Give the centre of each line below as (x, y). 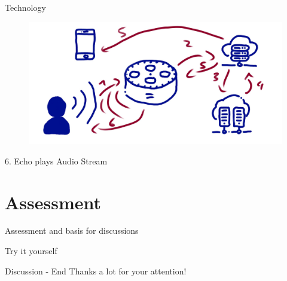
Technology (25, 7)
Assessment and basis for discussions (72, 230)
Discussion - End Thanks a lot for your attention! (96, 271)
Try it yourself (31, 251)
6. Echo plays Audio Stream (56, 161)
